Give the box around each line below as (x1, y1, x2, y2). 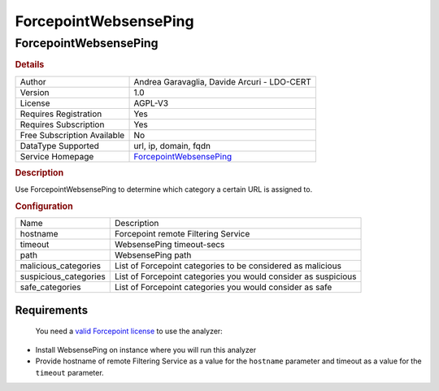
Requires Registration (20, 108, 102, 119)
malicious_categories (20, 260, 102, 272)
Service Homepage (20, 150, 94, 162)
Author (20, 76, 46, 87)
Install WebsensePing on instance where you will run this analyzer (35, 345, 256, 354)
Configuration (15, 201, 73, 212)
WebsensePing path (114, 250, 192, 261)
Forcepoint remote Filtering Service (114, 228, 250, 240)
